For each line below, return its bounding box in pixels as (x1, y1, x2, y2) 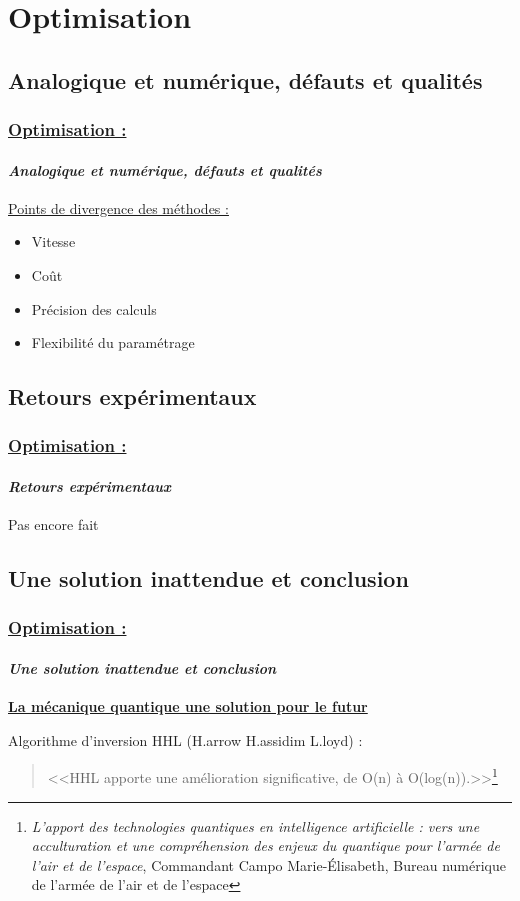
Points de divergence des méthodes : (8, 197, 229, 218)
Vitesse (31, 231, 76, 252)
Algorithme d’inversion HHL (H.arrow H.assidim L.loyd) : (8, 729, 363, 750)
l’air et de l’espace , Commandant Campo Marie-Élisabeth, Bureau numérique (31, 854, 507, 875)
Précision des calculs (31, 298, 157, 319)
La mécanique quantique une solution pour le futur (8, 696, 368, 717)
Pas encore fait (8, 514, 99, 535)
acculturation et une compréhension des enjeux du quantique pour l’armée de (31, 835, 500, 856)
